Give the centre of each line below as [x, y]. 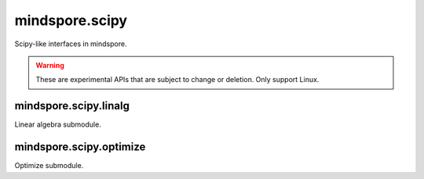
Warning [50, 65]
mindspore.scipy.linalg [72, 106]
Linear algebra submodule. [58, 124]
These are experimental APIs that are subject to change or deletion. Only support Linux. [177, 80]
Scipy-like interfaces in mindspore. [71, 44]
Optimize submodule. [49, 166]
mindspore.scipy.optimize [80, 147]
